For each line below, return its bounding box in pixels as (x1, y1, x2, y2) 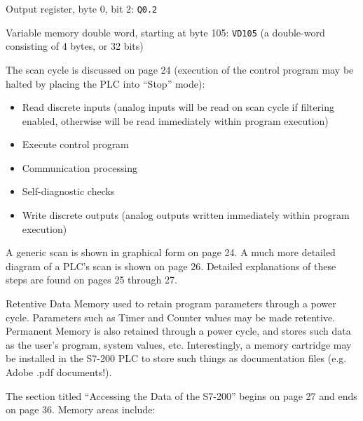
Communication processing (22, 160, 138, 175)
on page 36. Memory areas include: (6, 402, 156, 417)
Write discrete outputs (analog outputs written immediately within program (22, 208, 350, 222)
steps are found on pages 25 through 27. (6, 272, 177, 287)
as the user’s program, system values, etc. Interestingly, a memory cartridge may (6, 337, 352, 352)
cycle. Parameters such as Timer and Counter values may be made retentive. (6, 309, 336, 324)
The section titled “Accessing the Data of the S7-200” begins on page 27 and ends (6, 388, 357, 403)
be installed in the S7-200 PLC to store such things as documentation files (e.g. (6, 351, 347, 366)
